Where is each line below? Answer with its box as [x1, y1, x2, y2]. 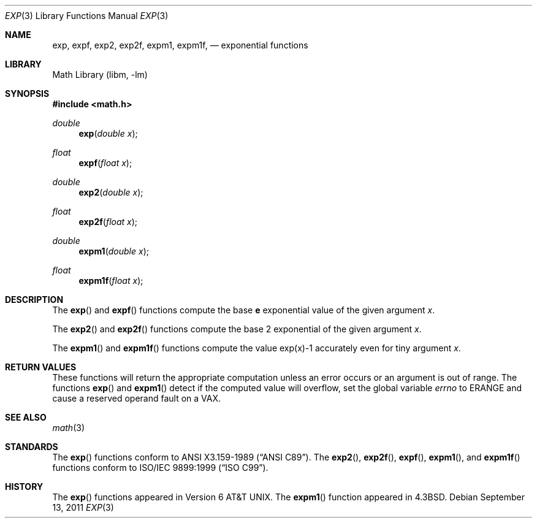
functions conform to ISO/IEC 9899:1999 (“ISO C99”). [52, 462, 268, 473]
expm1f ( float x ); [78, 275, 143, 286]
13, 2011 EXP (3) [52, 502, 114, 513]
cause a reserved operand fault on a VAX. [52, 393, 221, 403]
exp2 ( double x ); [78, 187, 143, 197]
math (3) [52, 422, 85, 433]
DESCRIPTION [5, 294, 64, 305]
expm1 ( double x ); [78, 246, 149, 256]
